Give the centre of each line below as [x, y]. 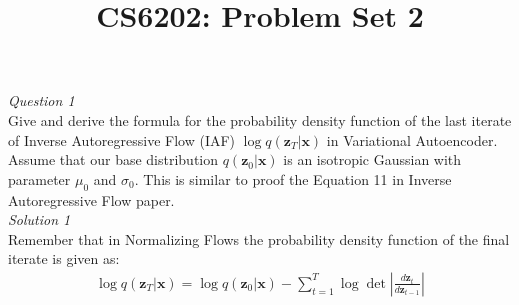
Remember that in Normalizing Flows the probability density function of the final [259, 238]
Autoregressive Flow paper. [91, 199]
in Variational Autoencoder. [412, 139]
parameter [39, 178]
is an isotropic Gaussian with [372, 159]
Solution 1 [39, 219]
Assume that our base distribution [113, 159]
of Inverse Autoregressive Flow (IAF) [122, 139]
